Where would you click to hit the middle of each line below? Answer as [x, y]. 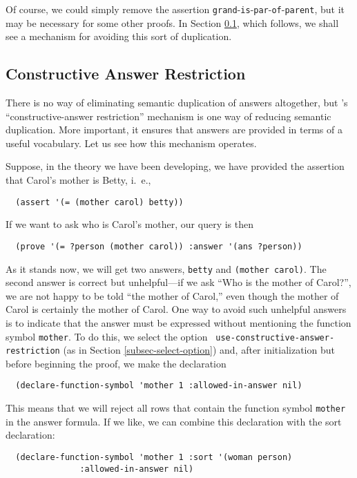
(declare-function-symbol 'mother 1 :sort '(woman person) [154, 457]
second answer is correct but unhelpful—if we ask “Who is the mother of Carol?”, [178, 282]
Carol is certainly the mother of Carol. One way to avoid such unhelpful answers [176, 309]
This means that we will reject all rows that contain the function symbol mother [176, 408]
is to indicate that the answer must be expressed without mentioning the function [178, 322]
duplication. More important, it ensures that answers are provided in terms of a [174, 130]
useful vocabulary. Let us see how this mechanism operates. [131, 143]
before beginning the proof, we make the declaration [116, 363]
